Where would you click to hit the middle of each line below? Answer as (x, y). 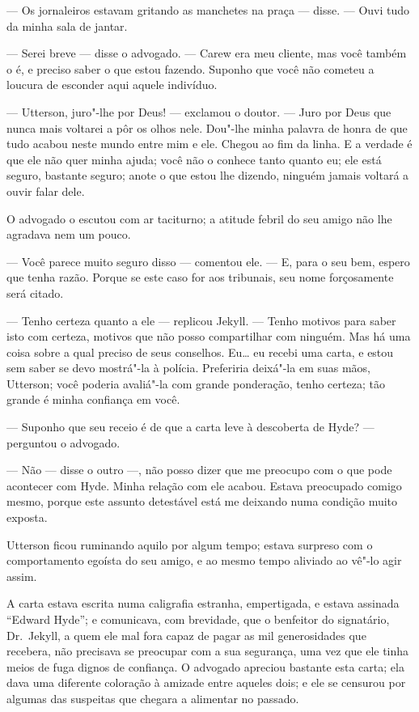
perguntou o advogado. (63, 442)
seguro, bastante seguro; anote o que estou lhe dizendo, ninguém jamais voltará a (208, 175)
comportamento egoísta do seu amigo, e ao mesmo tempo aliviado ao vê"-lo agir (204, 560)
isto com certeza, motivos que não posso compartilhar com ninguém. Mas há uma (209, 336)
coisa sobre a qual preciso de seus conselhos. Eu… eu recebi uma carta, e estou (200, 352)
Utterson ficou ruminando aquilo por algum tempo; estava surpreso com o (190, 544)
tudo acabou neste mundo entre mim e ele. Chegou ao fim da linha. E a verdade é (209, 144)
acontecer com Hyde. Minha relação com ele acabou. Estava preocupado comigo (204, 485)
